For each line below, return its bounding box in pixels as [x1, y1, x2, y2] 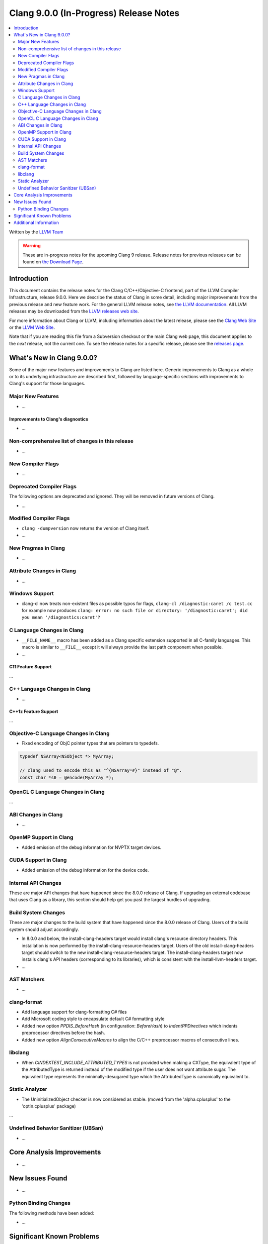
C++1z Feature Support [9, 708, 59, 714]
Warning [22, 243, 41, 249]
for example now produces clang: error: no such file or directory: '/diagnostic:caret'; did [21, 608, 248, 614]
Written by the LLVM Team [9, 229, 64, 235]
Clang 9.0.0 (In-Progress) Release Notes [9, 7, 180, 18]
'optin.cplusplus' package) [21, 1103, 76, 1109]
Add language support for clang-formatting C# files [21, 1009, 127, 1015]
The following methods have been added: [9, 1210, 94, 1216]
